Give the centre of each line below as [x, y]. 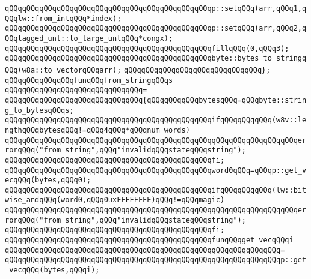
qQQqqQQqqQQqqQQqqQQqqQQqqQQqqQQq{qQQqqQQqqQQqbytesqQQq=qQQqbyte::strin [156, 100]
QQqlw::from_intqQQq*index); [63, 18]
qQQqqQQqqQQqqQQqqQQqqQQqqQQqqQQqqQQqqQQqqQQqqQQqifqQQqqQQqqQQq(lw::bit [156, 190]
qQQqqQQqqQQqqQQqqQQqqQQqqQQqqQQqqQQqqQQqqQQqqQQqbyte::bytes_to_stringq [156, 58]
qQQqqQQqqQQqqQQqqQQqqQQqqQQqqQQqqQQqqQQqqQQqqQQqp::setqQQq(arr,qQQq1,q [156, 8]
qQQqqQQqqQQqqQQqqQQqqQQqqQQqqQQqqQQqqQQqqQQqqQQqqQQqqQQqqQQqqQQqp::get [156, 260]
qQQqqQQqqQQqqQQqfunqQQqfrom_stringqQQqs [89, 80]
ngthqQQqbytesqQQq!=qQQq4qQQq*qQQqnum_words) [97, 130]
